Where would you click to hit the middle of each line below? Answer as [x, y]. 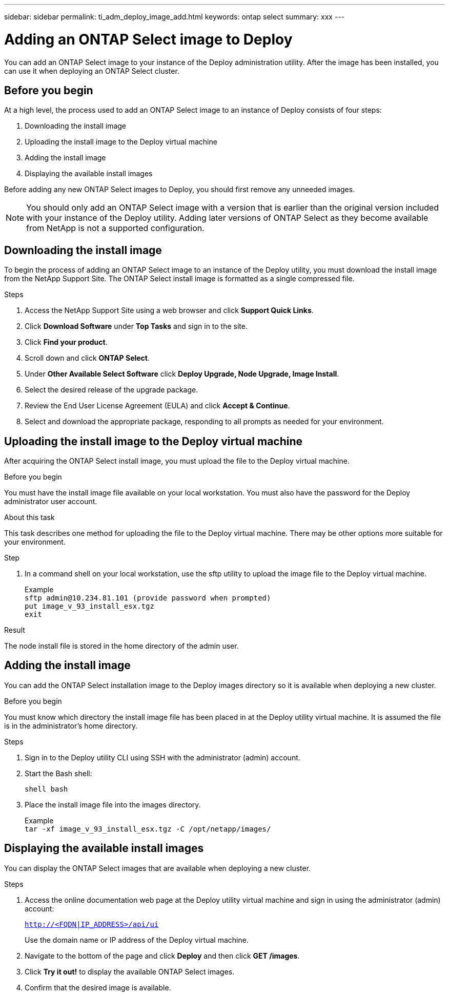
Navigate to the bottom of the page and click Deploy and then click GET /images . [162, 956]
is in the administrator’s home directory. [71, 725]
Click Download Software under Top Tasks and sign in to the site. [136, 326]
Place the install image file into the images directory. [113, 804]
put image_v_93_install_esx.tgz [89, 606]
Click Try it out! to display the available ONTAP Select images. [130, 971]
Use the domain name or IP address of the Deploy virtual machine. [137, 940]
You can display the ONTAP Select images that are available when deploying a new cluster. [158, 868]
